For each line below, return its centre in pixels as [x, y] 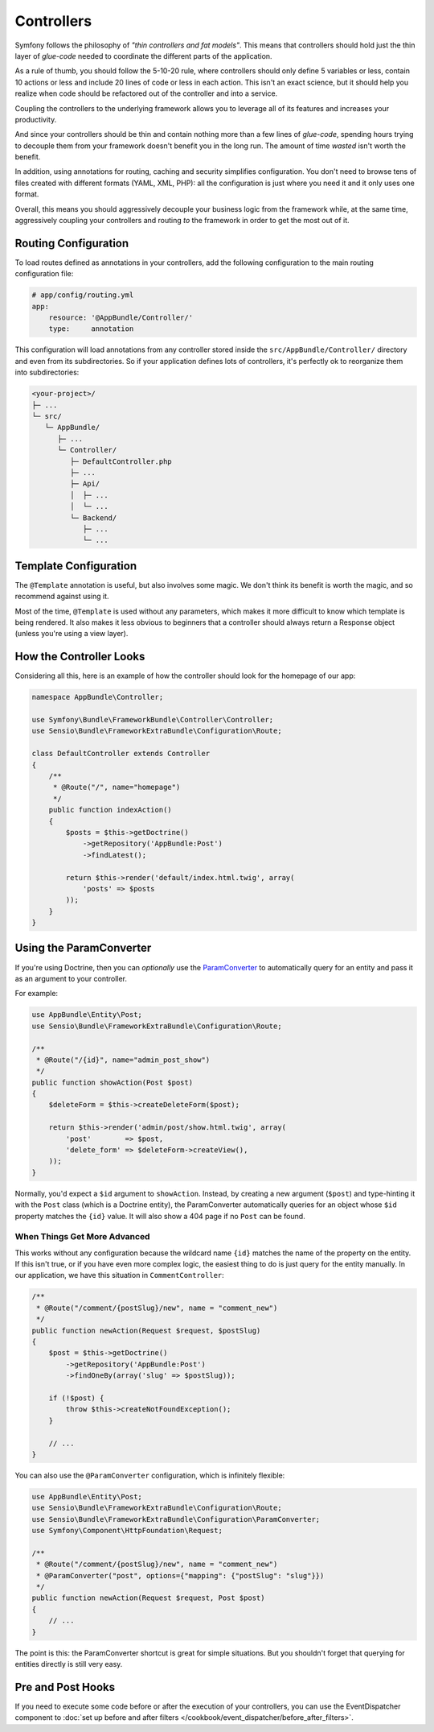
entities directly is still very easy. [69, 1664]
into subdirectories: [47, 372]
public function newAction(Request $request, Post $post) [148, 1598]
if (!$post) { [76, 1398]
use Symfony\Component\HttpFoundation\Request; [127, 1531]
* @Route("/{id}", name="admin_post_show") [123, 1060]
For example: [37, 994]
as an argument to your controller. [71, 978]
